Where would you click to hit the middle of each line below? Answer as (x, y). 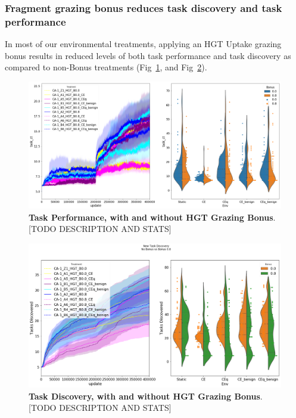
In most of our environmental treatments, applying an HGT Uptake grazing (143, 44)
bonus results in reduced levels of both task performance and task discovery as (148, 55)
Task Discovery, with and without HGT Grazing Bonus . (146, 396)
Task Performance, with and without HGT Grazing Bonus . (152, 217)
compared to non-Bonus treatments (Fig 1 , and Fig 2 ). (106, 67)
